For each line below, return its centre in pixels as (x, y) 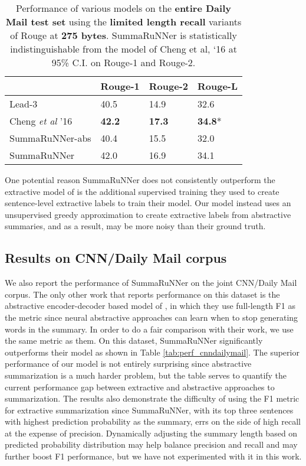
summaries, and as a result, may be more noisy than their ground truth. (135, 226)
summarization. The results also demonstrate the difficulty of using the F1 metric (152, 398)
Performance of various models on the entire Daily (124, 8)
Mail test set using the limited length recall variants (124, 22)
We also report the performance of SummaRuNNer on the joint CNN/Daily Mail (151, 283)
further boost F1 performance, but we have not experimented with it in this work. (153, 456)
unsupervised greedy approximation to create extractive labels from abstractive (148, 214)
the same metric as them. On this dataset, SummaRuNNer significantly (134, 340)
